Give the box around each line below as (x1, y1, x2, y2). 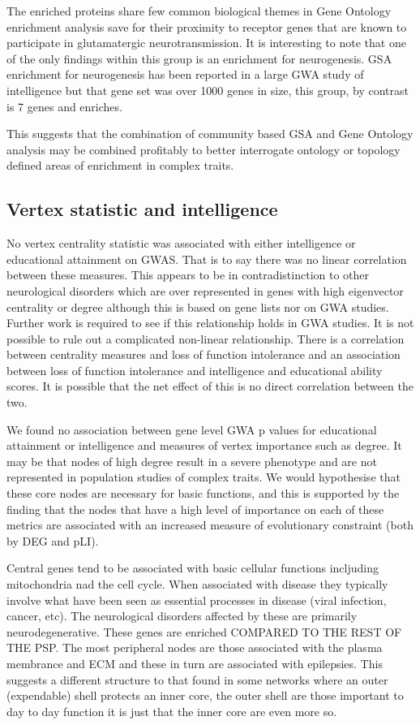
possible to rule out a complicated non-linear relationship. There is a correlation (6, 330, 405, 347)
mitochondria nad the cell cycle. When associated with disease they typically (6, 576, 388, 593)
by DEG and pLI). (6, 532, 99, 549)
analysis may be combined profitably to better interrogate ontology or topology (6, 140, 401, 158)
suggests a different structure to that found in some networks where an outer (6, 671, 388, 688)
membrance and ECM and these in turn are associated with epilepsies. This (6, 654, 383, 671)
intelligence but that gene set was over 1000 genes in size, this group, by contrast (6, 81, 409, 98)
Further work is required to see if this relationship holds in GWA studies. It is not (6, 314, 414, 331)
